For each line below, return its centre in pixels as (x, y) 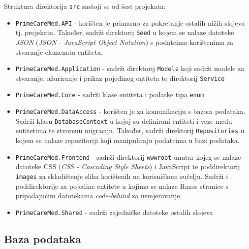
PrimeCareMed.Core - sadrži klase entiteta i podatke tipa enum (110, 94)
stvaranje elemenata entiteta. (59, 52)
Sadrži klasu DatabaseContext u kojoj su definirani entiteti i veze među (124, 121)
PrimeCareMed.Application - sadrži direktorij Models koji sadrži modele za (130, 68)
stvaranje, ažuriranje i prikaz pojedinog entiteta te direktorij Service (120, 78)
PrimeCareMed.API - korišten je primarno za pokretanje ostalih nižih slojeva (130, 22)
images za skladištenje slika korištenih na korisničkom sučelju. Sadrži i (122, 176)
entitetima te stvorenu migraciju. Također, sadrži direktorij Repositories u (130, 130)
